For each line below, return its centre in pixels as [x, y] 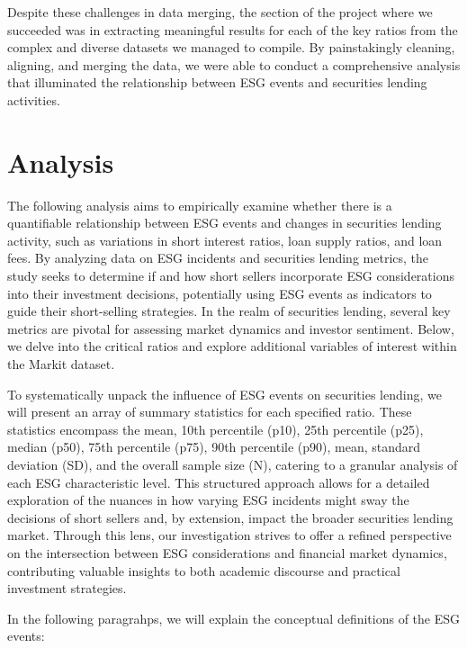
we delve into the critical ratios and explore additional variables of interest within [232, 346]
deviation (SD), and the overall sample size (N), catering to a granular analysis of [233, 464]
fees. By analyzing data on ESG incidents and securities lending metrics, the [218, 258]
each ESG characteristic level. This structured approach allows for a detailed [219, 482]
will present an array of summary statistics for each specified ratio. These [210, 412]
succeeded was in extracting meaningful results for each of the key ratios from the [233, 29]
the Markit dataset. [61, 364]
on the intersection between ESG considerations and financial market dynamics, [227, 552]
